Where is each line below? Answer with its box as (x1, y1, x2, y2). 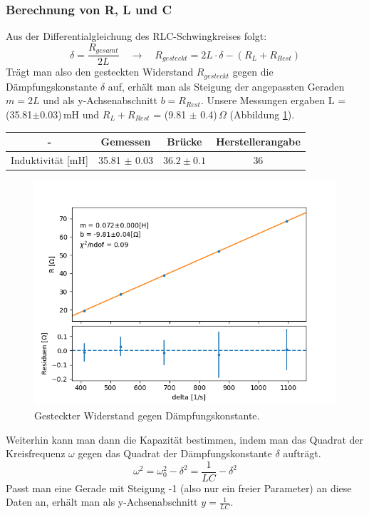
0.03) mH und (40, 106, 100, 121)
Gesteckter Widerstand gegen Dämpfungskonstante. (34, 407, 260, 422)
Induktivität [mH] (11, 152, 88, 167)
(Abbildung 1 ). (229, 106, 295, 121)
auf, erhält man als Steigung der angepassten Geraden (108, 78, 345, 93)
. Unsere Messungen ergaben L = (200, 93, 346, 108)
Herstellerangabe (215, 134, 301, 149)
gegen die (232, 64, 274, 79)
